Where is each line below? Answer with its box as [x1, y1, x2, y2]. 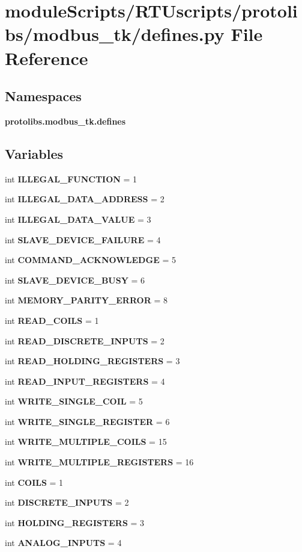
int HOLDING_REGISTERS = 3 [5, 516, 145, 529]
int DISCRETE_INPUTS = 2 [5, 496, 129, 509]
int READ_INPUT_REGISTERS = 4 [5, 374, 165, 387]
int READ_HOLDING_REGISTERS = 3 [5, 355, 180, 367]
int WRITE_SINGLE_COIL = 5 [5, 395, 143, 408]
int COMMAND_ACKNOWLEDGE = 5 [5, 253, 176, 266]
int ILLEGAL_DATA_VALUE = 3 [5, 212, 151, 225]
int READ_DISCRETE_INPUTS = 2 [5, 334, 165, 347]
